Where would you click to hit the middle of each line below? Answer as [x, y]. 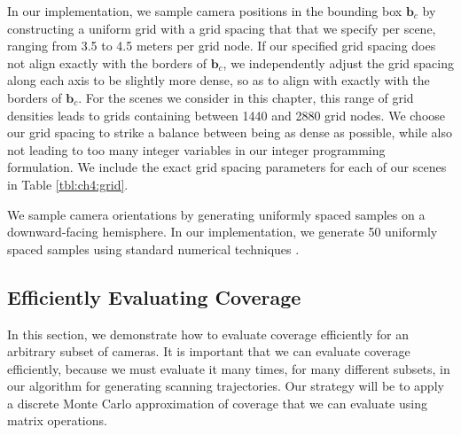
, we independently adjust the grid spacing [338, 62]
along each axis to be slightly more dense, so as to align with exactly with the [219, 80]
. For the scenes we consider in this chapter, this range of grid [246, 97]
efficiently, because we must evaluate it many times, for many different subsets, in [229, 368]
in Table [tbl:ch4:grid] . [68, 184]
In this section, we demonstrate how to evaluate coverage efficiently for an [208, 334]
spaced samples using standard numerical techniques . [153, 249]
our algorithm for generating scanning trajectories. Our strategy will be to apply [226, 386]
